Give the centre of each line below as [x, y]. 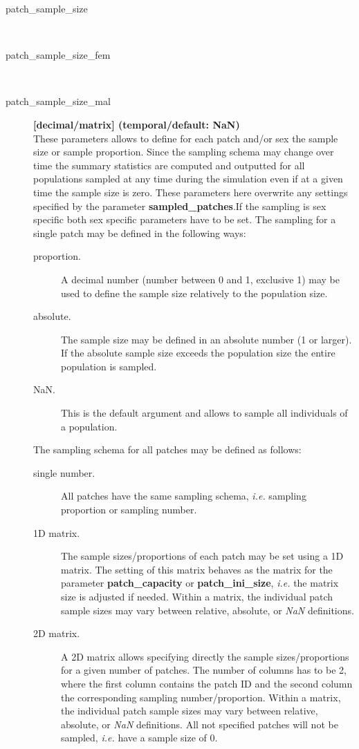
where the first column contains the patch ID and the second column [207, 683]
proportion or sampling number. [129, 510]
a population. [89, 426]
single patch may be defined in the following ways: [140, 233]
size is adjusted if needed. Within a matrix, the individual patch [197, 596]
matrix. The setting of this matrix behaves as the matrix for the [197, 569]
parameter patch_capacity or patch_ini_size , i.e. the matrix [200, 583]
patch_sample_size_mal [58, 101]
